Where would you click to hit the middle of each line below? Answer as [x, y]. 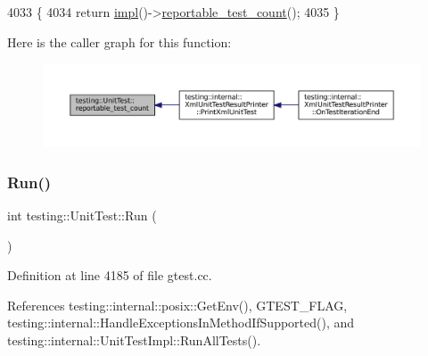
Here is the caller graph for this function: [119, 41]
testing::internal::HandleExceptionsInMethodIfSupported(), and [181, 323]
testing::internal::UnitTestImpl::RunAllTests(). [134, 339]
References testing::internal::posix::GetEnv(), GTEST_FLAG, [177, 305]
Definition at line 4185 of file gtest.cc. [110, 275]
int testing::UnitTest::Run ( [82, 215]
